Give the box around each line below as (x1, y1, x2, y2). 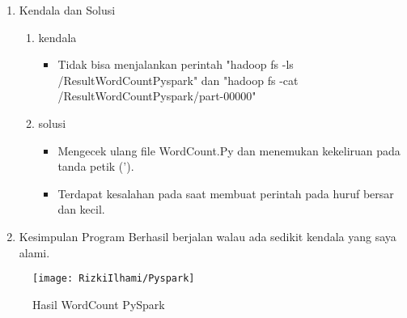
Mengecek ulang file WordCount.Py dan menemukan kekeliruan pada (57, 142, 401, 159)
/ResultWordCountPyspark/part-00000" (57, 87, 256, 104)
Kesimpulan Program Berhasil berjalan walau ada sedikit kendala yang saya (19, 227, 396, 244)
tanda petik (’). (57, 158, 134, 175)
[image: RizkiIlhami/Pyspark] (32, 273, 195, 285)
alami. (19, 244, 50, 261)
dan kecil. (57, 201, 105, 218)
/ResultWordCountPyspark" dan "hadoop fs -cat (57, 71, 299, 88)
